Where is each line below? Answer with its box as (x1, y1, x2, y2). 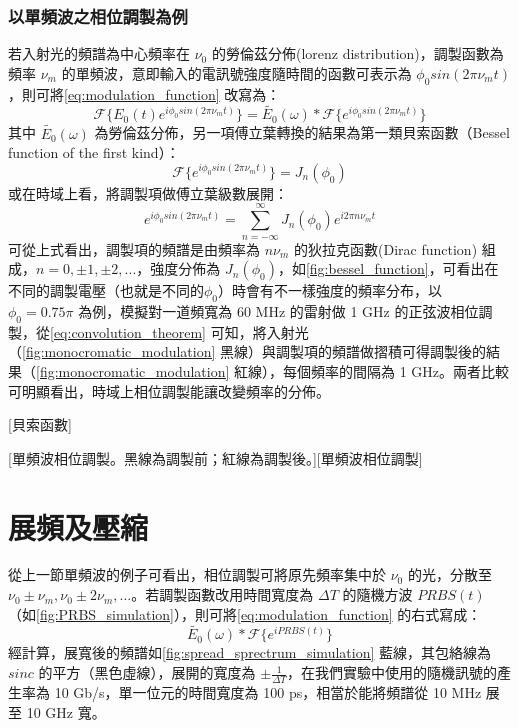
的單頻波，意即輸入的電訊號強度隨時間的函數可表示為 (61, 62, 412, 83)
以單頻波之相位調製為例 (8, 3, 188, 28)
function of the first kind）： (8, 142, 180, 163)
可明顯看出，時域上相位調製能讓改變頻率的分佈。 (8, 380, 330, 401)
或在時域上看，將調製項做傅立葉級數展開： (8, 182, 288, 203)
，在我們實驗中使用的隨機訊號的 (287, 662, 498, 683)
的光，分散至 (407, 564, 492, 585)
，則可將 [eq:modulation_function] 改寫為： (8, 83, 281, 104)
